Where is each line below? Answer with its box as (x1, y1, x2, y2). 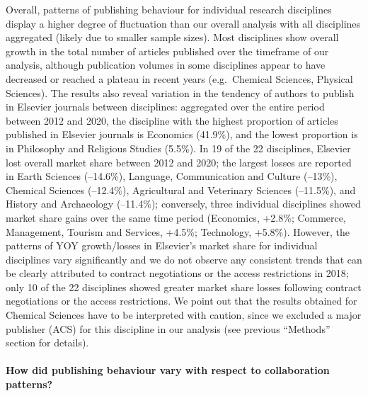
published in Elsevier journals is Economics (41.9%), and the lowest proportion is (6, 127, 358, 142)
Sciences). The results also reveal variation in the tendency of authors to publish (6, 85, 355, 100)
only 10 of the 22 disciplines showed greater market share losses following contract (6, 279, 362, 294)
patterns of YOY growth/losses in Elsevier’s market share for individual (6, 238, 318, 253)
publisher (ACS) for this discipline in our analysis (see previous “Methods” (6, 321, 330, 336)
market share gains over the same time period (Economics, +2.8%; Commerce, (6, 210, 346, 225)
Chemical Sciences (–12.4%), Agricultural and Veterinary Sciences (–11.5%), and (6, 182, 356, 197)
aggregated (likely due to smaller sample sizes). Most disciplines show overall (6, 30, 339, 45)
